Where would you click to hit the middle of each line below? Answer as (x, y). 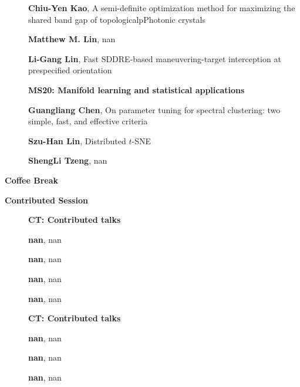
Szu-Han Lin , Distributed (77, 140)
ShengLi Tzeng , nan (68, 160)
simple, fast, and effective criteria (88, 121)
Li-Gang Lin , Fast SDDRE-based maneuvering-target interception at (155, 58)
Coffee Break (31, 180)
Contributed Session (46, 200)
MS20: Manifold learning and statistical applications (136, 89)
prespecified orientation (70, 70)
